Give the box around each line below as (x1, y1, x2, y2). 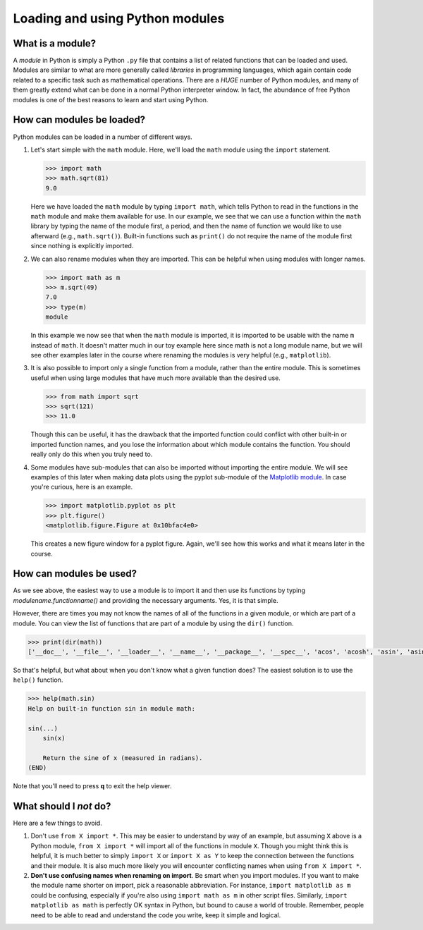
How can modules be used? (13, 568, 137, 580)
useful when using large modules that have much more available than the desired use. (30, 374, 281, 382)
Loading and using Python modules (13, 11, 225, 26)
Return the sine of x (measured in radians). (42, 754, 203, 761)
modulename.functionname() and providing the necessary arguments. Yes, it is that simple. (13, 596, 278, 604)
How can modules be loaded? (13, 114, 146, 126)
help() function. (13, 675, 63, 684)
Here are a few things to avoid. (13, 819, 102, 827)
